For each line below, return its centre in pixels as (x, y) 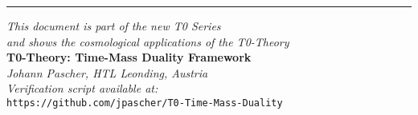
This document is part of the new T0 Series (114, 26)
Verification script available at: (82, 88)
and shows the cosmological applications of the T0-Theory (148, 41)
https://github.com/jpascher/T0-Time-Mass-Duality (145, 103)
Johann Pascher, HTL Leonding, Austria (107, 72)
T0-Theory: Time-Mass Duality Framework (129, 57)
